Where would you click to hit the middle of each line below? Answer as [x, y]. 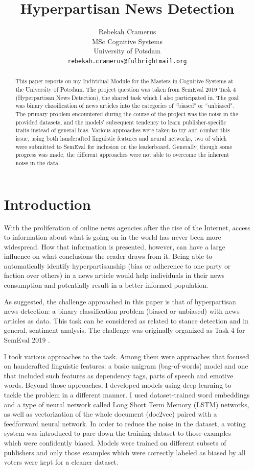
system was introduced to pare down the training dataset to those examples [118, 433]
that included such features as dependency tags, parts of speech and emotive [119, 375]
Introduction [47, 204]
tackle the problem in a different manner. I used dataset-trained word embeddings [127, 395]
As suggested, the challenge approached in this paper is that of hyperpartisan [120, 301]
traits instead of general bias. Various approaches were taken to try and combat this [123, 130]
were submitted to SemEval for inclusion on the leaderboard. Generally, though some [124, 146]
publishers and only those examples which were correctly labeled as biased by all [125, 452]
